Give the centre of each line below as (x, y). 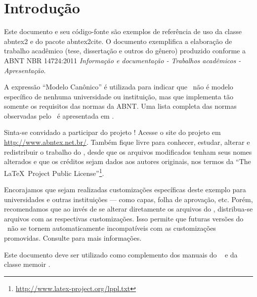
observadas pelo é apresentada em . (59, 115)
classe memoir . (27, 264)
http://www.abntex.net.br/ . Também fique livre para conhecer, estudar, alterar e (127, 142)
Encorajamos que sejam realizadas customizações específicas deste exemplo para (125, 190)
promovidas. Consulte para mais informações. (73, 238)
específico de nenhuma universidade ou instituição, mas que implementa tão (119, 96)
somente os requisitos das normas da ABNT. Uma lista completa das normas (120, 106)
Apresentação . (25, 70)
